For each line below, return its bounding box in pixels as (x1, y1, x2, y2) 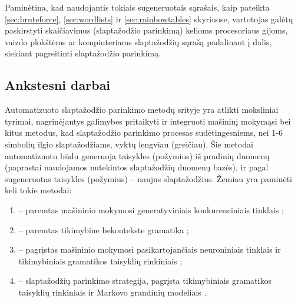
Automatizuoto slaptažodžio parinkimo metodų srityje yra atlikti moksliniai (5, 103, 279, 116)
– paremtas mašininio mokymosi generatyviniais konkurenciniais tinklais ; (18, 203, 284, 216)
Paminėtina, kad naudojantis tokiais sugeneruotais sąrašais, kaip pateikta (5, 1, 270, 13)
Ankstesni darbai (5, 76, 111, 94)
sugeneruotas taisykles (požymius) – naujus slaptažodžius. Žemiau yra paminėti (5, 172, 292, 184)
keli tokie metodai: (5, 184, 72, 196)
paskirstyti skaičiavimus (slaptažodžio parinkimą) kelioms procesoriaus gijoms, (5, 24, 288, 36)
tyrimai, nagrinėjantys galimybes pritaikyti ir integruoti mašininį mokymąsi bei (5, 115, 291, 127)
